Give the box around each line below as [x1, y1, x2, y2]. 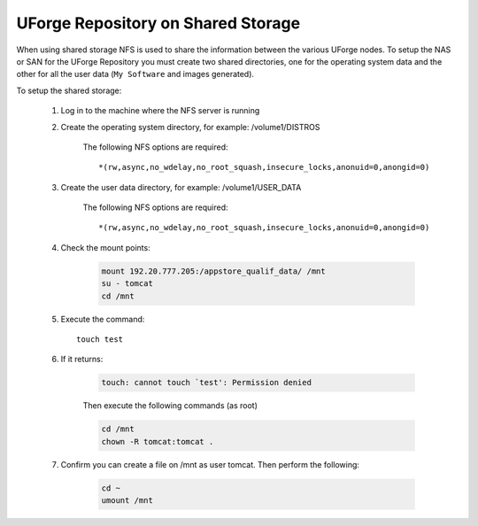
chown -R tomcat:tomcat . [101, 437, 214, 446]
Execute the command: [60, 313, 145, 324]
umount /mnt [101, 496, 154, 506]
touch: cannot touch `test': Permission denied [101, 377, 312, 388]
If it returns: [60, 354, 104, 365]
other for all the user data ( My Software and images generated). [16, 69, 255, 80]
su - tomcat [101, 279, 154, 289]
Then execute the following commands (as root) [82, 400, 258, 411]
